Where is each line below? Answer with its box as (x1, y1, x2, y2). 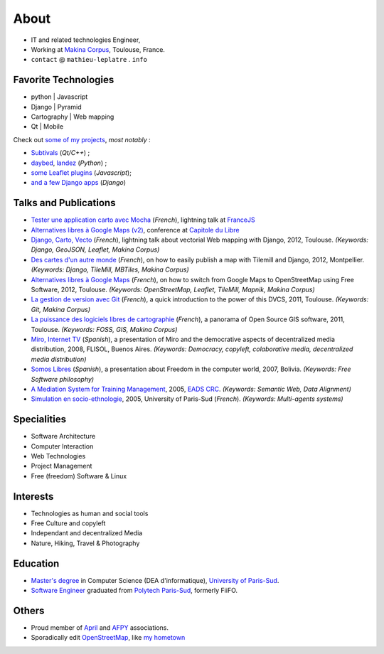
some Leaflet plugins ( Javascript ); (31, 168, 132, 177)
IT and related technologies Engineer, (31, 36, 141, 44)
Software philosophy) (31, 375, 95, 383)
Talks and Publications (13, 197, 116, 209)
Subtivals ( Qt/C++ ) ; (31, 149, 90, 157)
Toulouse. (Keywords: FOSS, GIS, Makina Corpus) (31, 325, 178, 333)
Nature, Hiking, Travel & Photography (31, 539, 140, 547)
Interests (13, 490, 54, 503)
